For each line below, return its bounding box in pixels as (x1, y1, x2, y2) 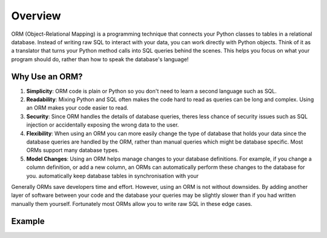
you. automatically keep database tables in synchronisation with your (26, 172, 199, 179)
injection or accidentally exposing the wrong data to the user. (26, 121, 179, 128)
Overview (11, 9, 61, 22)
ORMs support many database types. (26, 147, 119, 154)
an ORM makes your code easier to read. (26, 104, 128, 111)
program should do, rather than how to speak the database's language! (11, 55, 189, 63)
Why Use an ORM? (11, 71, 83, 82)
